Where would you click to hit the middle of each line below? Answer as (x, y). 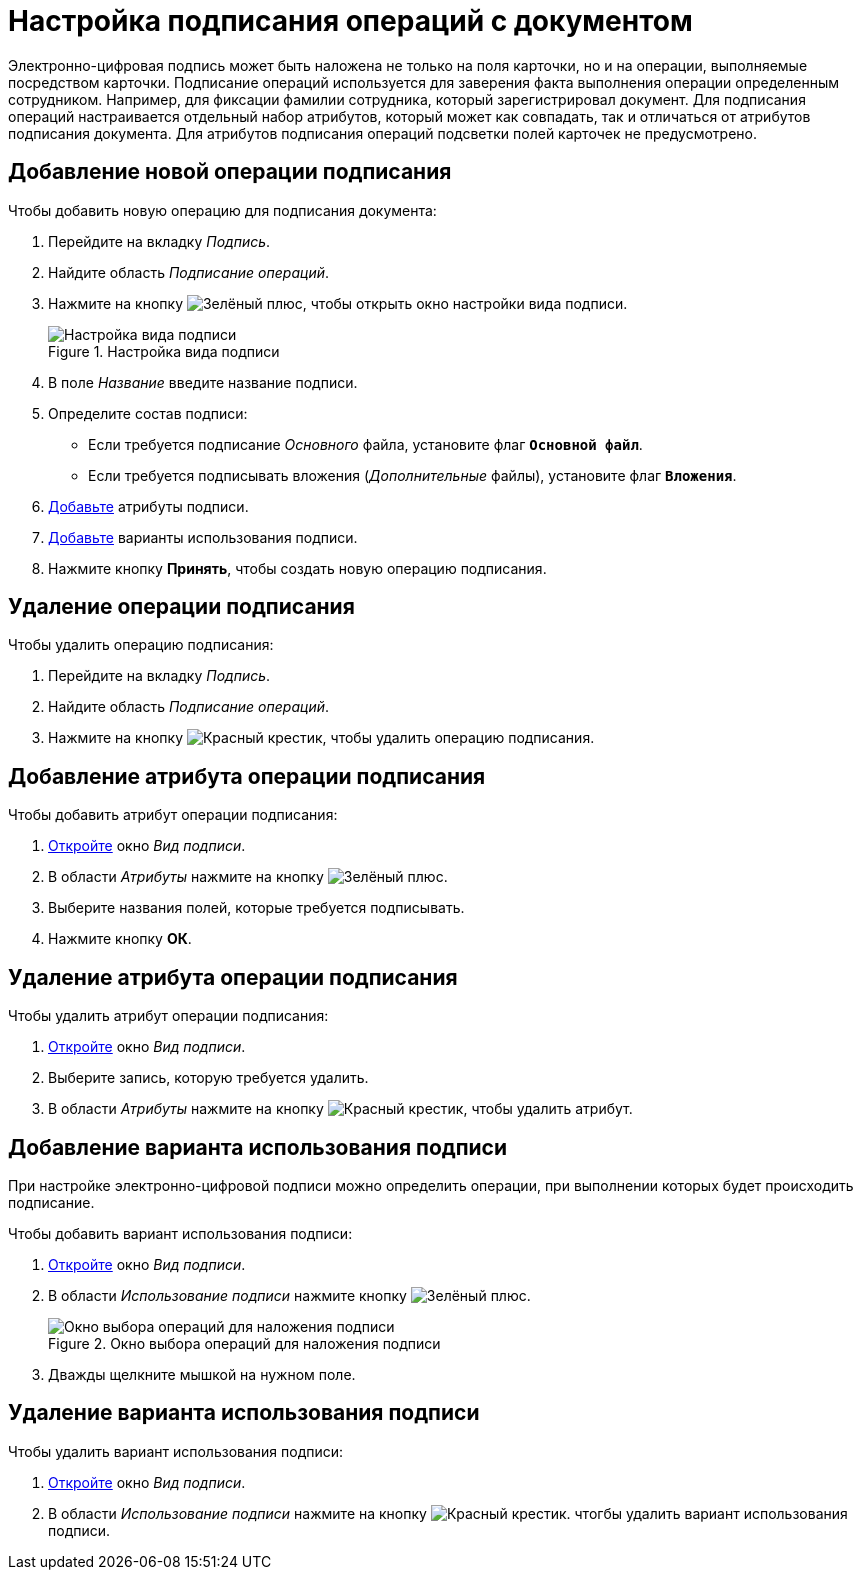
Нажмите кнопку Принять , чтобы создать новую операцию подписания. (297, 568)
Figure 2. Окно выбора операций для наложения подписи (244, 1343)
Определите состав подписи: (148, 413)
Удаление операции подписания (181, 607)
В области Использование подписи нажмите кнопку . (289, 1295)
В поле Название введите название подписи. (203, 382)
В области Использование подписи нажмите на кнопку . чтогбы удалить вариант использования (448, 1513)
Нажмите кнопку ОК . (120, 939)
